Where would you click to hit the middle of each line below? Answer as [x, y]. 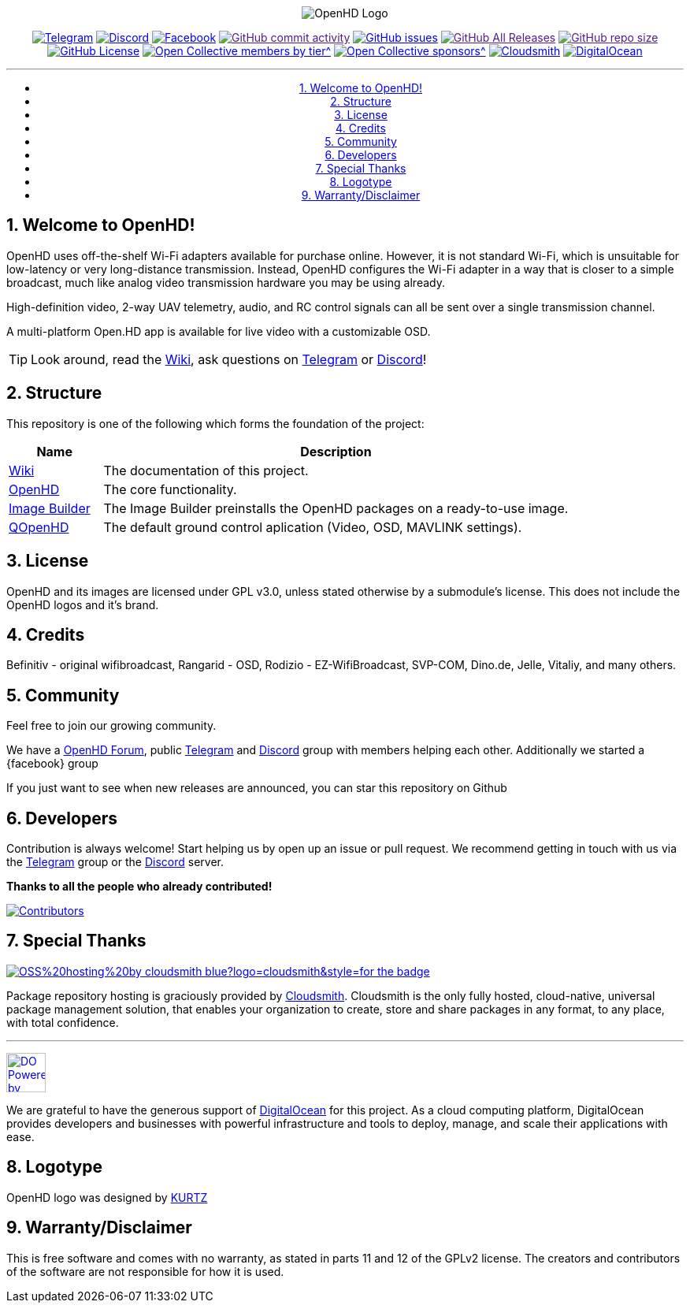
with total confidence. [63, 1022]
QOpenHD [39, 527]
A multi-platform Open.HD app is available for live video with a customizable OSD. [219, 331]
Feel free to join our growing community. [111, 726]
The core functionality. [170, 489]
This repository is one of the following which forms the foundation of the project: [215, 423]
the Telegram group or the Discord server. [115, 862]
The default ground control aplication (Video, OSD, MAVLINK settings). [313, 527]
